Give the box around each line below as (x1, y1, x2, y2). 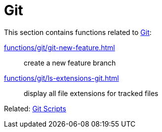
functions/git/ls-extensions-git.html (4, 73, 119, 82)
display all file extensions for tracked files (24, 89, 159, 98)
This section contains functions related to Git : (4, 28, 152, 36)
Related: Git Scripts (4, 104, 66, 113)
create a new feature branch (24, 58, 116, 67)
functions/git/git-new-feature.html (4, 43, 115, 52)
